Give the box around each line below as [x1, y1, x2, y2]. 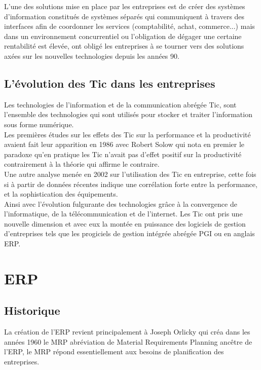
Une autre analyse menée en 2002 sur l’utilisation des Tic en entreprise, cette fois [4, 168, 256, 179]
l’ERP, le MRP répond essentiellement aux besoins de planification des [4, 346, 224, 357]
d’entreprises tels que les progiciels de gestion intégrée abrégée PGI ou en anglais [4, 228, 255, 239]
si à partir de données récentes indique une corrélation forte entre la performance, [4, 178, 257, 189]
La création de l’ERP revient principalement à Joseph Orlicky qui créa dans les [4, 326, 250, 337]
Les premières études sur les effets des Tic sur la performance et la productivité [4, 129, 251, 139]
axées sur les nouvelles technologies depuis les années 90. [4, 50, 179, 61]
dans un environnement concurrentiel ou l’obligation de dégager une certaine [4, 30, 242, 41]
